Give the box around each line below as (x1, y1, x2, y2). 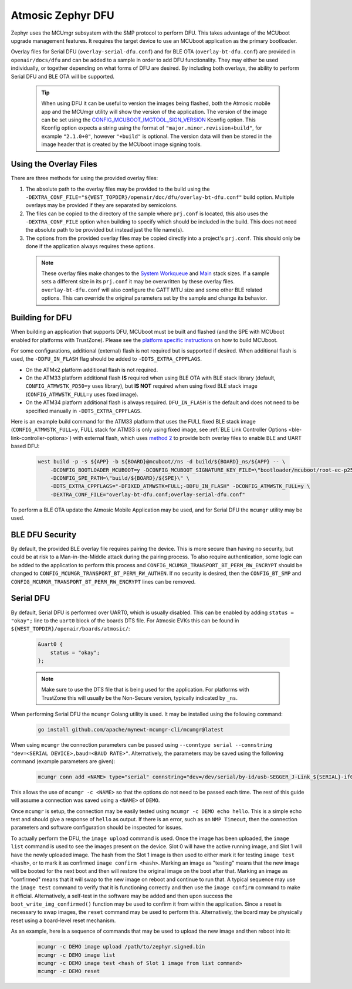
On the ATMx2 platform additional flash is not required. (25, 366, 158, 373)
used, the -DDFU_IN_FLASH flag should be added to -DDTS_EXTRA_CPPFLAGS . (11, 355, 202, 363)
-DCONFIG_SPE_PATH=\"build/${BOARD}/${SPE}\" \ (50, 475, 190, 481)
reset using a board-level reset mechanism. (11, 917, 116, 924)
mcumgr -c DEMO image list (38, 951, 116, 958)
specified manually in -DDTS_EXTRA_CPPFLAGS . (25, 407, 142, 414)
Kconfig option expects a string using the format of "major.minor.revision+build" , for (41, 124, 262, 131)
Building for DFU (11, 313, 72, 323)
